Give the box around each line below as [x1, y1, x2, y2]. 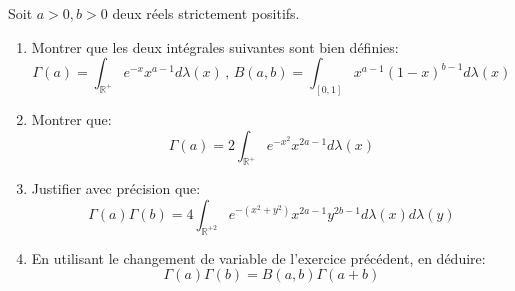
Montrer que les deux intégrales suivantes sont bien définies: [31, 36, 399, 57]
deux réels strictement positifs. [112, 3, 300, 23]
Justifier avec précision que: [31, 178, 201, 199]
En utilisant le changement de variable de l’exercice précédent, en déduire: [31, 247, 486, 268]
